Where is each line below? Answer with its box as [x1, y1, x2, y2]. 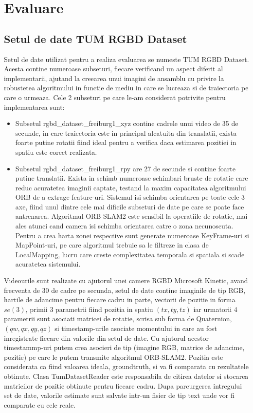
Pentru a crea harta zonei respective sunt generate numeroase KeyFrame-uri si [15, 230, 249, 240]
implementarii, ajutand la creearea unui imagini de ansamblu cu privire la [4, 73, 224, 83]
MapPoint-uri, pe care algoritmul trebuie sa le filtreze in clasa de [15, 240, 209, 250]
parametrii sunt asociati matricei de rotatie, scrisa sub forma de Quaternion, [4, 313, 232, 324]
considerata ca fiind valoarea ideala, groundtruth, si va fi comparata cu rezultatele [4, 361, 249, 372]
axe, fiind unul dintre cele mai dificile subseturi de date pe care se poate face [15, 201, 244, 211]
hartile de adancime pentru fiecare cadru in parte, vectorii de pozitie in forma [4, 294, 235, 305]
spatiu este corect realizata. [15, 146, 97, 157]
